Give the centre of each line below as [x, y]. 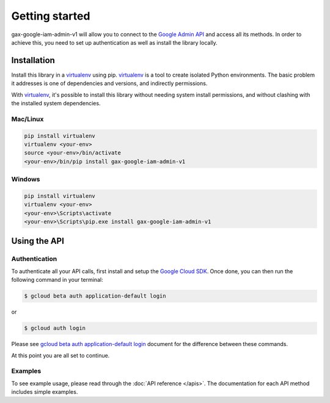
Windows [26, 179]
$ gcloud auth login [55, 328]
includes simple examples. [45, 392]
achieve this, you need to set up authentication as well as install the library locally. [115, 42]
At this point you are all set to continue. [61, 355]
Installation [33, 60]
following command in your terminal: [57, 280]
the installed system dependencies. [56, 104]
